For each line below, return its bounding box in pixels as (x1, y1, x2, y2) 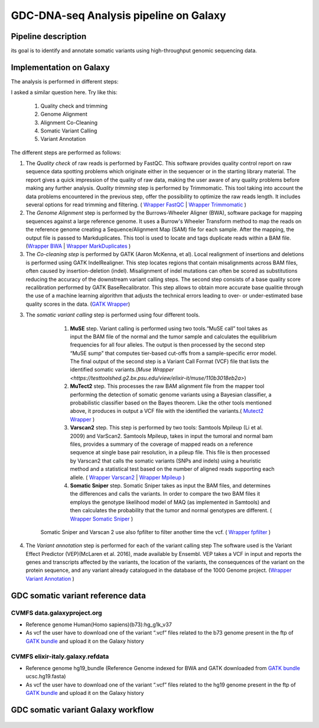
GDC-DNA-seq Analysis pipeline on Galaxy (11, 9, 227, 22)
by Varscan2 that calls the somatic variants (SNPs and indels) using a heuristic (70, 457, 262, 464)
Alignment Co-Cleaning (40, 119, 97, 126)
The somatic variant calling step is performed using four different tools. (25, 311, 200, 319)
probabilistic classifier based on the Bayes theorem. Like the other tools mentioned (70, 399, 272, 406)
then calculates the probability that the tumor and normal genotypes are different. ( (70, 507, 272, 514)
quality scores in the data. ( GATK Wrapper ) (25, 300, 131, 308)
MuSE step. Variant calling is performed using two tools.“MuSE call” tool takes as (70, 325, 268, 332)
